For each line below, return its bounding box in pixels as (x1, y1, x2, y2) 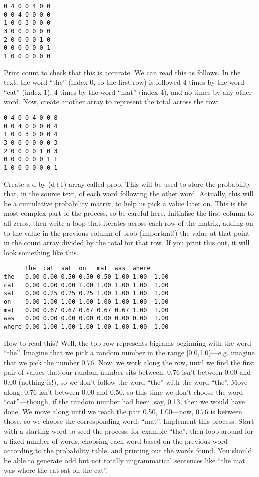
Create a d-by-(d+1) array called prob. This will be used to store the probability (4, 178, 251, 189)
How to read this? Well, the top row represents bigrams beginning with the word (4, 337, 251, 348)
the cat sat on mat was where (25, 265, 151, 272)
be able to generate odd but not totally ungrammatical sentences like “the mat (4, 455, 245, 465)
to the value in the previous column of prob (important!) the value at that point (4, 227, 250, 238)
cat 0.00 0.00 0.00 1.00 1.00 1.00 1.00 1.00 (4, 281, 169, 289)
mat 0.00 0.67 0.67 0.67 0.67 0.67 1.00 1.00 (4, 306, 169, 314)
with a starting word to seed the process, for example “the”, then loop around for (4, 425, 254, 436)
